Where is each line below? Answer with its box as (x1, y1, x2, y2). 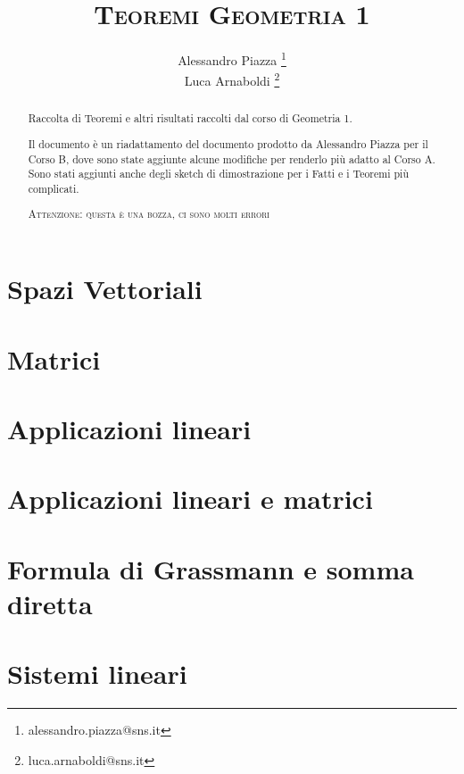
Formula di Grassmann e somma (7, 550, 414, 587)
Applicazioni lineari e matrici (7, 480, 373, 517)
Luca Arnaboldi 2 (184, 69, 280, 90)
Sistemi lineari (7, 655, 187, 692)
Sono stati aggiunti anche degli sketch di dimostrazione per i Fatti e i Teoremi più (28, 166, 410, 181)
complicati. (28, 180, 79, 196)
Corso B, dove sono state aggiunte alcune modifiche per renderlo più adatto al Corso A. (28, 151, 435, 166)
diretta (7, 585, 93, 621)
